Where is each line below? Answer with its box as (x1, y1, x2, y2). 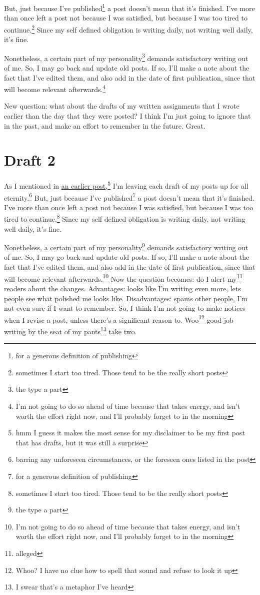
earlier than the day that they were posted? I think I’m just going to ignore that (4, 110, 251, 121)
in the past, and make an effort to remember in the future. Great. (4, 120, 205, 131)
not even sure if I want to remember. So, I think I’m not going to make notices (4, 303, 245, 313)
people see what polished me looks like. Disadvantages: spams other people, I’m (4, 293, 248, 303)
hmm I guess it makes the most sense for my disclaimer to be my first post (15, 427, 245, 438)
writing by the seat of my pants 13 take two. (4, 324, 137, 336)
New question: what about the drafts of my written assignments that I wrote (4, 101, 239, 111)
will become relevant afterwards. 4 (4, 83, 106, 94)
